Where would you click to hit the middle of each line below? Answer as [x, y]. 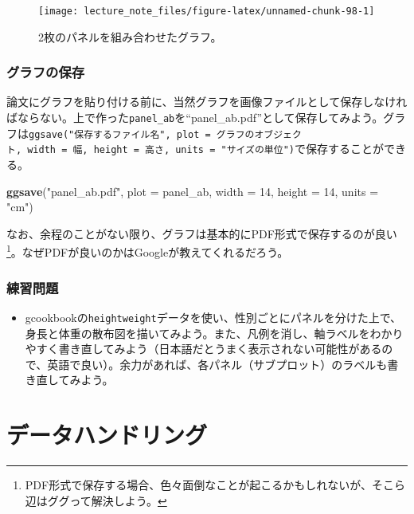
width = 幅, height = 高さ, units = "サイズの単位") [161, 150]
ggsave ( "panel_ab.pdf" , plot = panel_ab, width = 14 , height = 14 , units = [193, 191]
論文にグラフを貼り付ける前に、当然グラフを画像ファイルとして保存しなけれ [207, 102]
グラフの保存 [46, 72]
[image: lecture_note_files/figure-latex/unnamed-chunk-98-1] [207, 11]
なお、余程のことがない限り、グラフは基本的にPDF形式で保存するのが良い [202, 233]
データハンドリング [107, 435]
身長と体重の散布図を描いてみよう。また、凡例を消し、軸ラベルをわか [209, 333]
